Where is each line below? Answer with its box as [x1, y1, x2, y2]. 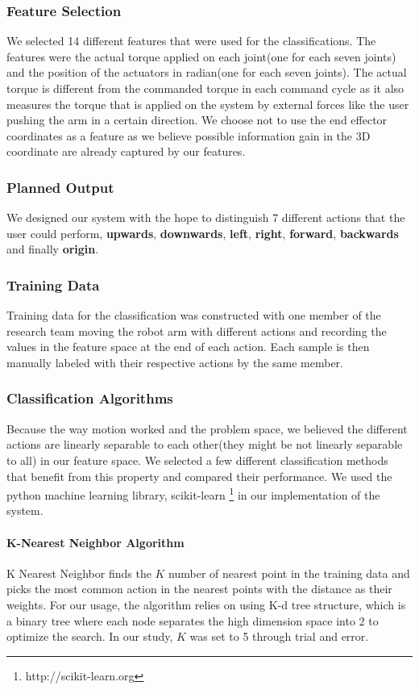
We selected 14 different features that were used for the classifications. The [6, 32, 376, 49]
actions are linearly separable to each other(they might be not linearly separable [6, 436, 403, 453]
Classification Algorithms [6, 388, 173, 408]
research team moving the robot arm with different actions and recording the [6, 322, 387, 339]
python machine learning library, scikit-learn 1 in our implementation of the [6, 484, 380, 503]
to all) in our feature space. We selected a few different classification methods [6, 451, 388, 468]
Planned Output [6, 177, 114, 197]
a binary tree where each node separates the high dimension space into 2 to [6, 612, 379, 629]
